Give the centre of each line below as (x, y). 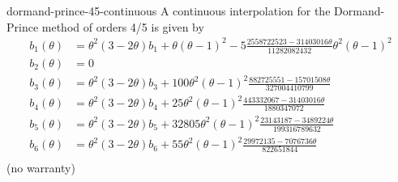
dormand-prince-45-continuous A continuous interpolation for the (169, 11)
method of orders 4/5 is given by (123, 26)
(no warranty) (41, 167)
